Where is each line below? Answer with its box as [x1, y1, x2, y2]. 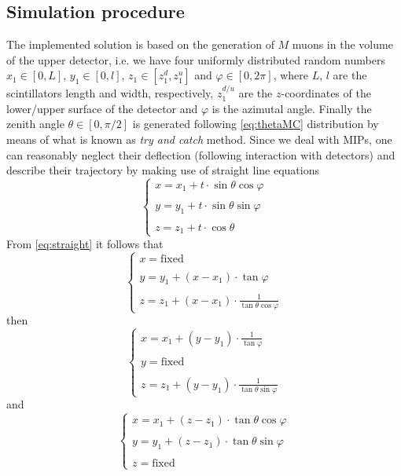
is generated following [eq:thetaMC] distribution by [132, 115, 379, 132]
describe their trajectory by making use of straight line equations [6, 162, 319, 178]
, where [273, 67, 308, 83]
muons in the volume [292, 36, 393, 53]
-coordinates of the [281, 85, 371, 101]
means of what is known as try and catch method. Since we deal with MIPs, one [6, 130, 392, 147]
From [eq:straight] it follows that [6, 235, 164, 251]
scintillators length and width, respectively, [6, 85, 214, 101]
